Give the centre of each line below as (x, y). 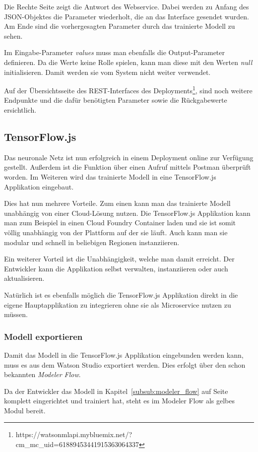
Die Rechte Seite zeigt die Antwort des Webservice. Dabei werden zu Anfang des (127, 6)
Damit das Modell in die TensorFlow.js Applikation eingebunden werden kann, (124, 355)
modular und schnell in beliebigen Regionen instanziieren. (92, 242)
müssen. (16, 314)
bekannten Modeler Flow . (42, 374)
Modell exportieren (43, 336)
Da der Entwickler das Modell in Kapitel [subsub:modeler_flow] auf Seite (116, 391)
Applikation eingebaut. (39, 186)
